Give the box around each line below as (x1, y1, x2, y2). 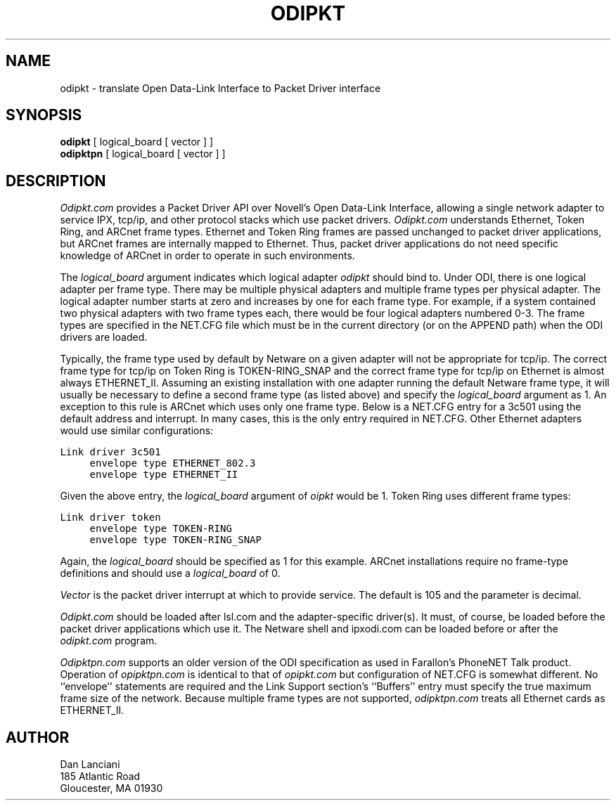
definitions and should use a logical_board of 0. (60, 567, 281, 580)
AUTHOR (6, 728, 70, 746)
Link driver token (60, 512, 161, 524)
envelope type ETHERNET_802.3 (89, 457, 256, 469)
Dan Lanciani (60, 758, 120, 771)
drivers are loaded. (60, 331, 148, 344)
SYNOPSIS (6, 106, 82, 124)
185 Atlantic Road (60, 770, 141, 783)
